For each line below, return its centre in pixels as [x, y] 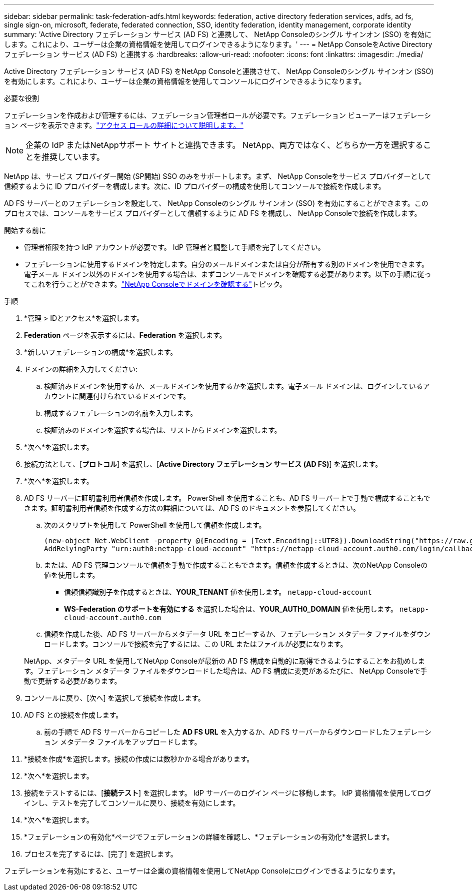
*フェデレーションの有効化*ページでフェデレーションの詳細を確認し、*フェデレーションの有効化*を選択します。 [209, 837]
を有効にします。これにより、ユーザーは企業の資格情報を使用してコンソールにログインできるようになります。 [185, 81]
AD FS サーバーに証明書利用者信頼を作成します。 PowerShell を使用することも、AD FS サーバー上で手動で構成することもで [227, 498]
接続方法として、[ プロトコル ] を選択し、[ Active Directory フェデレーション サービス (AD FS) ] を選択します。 [203, 464]
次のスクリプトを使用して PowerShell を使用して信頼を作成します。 [155, 525]
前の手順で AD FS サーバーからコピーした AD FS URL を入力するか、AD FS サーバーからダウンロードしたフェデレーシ [238, 732]
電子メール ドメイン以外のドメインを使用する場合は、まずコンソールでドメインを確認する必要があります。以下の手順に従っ [228, 274]
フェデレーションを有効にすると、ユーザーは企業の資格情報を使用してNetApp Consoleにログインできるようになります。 [202, 871]
